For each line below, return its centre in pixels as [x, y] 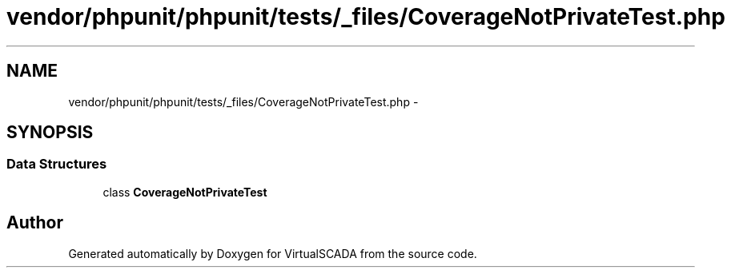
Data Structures [57, 164]
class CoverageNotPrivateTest [185, 192]
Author [35, 223]
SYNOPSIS [50, 133]
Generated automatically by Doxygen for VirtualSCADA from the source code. [273, 253]
